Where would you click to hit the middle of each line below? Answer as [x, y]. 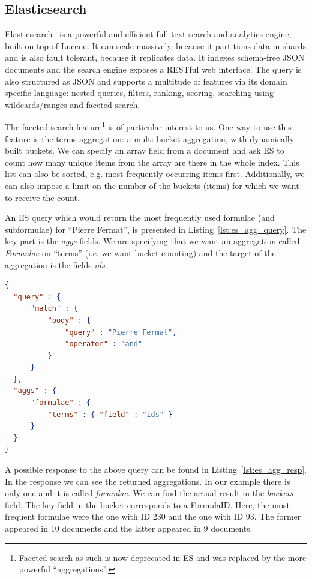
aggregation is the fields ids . [56, 264]
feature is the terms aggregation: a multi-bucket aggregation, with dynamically [150, 138]
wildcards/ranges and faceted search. [73, 104]
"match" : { [54, 309]
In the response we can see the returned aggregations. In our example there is [148, 481]
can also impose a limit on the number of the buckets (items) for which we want [152, 185]
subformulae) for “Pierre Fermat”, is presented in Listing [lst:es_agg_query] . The [156, 229]
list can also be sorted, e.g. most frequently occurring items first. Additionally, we [155, 174]
